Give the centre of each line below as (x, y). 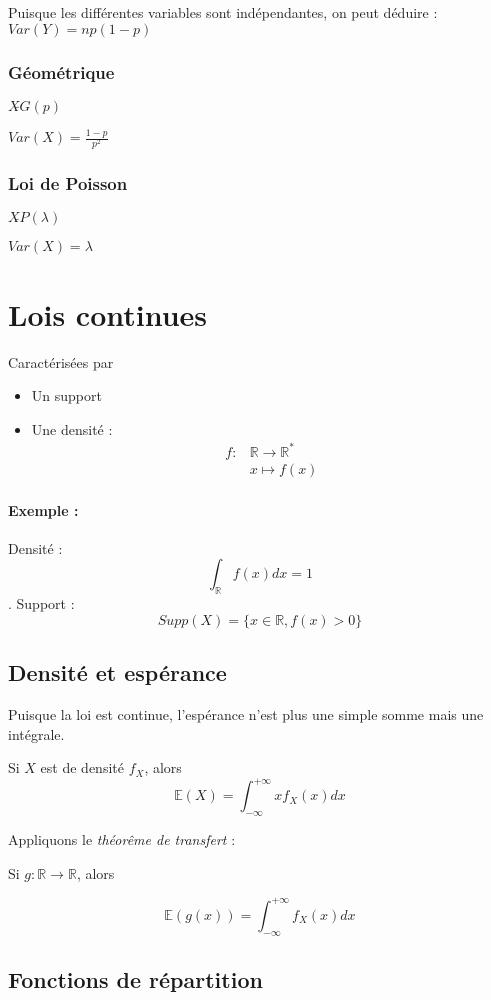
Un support (66, 395)
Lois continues (108, 313)
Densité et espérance (117, 672)
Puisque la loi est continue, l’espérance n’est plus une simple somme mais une (246, 713)
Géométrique (61, 71)
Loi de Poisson (68, 183)
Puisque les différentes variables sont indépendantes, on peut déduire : (223, 12)
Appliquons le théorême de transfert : (122, 839)
